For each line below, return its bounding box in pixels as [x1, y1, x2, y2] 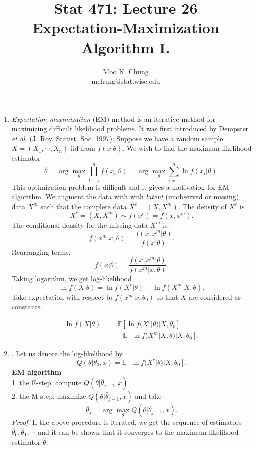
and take [135, 391, 162, 401]
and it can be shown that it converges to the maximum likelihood [38, 426, 239, 437]
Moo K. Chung [103, 66, 149, 76]
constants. [11, 301, 43, 312]
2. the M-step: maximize [11, 391, 86, 401]
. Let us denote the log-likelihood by [11, 348, 123, 359]
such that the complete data [40, 201, 127, 211]
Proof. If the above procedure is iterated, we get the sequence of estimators [11, 417, 242, 427]
